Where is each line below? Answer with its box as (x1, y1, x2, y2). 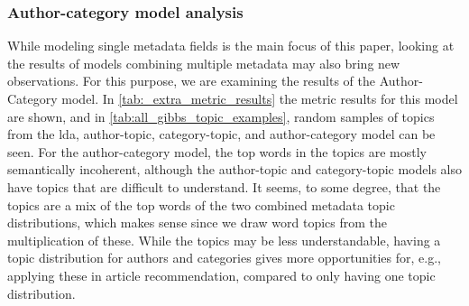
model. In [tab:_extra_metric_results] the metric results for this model (61, 89, 458, 107)
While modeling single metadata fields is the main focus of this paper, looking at (7, 36, 455, 55)
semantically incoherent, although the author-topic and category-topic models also (7, 160, 462, 179)
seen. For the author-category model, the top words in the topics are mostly (7, 142, 428, 161)
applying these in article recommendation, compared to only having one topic (7, 265, 436, 284)
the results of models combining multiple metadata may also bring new (7, 53, 400, 72)
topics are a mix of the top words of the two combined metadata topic (7, 195, 395, 214)
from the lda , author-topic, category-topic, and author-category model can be (7, 125, 436, 144)
